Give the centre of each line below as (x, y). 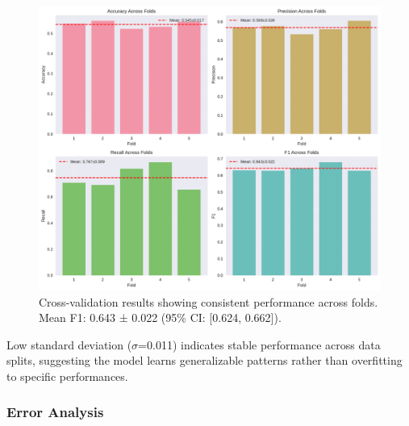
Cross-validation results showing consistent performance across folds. (209, 301)
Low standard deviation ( (69, 344)
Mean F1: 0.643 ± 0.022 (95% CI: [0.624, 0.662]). (160, 317)
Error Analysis (55, 412)
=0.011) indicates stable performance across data (259, 344)
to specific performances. (67, 376)
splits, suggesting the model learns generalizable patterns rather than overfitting (204, 360)
